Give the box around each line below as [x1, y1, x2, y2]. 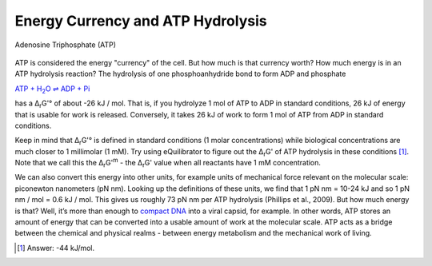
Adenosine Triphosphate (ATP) [14, 40, 116, 50]
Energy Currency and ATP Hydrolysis [14, 12, 267, 30]
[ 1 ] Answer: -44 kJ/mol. [17, 243, 95, 252]
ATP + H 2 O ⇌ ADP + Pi [14, 84, 90, 95]
